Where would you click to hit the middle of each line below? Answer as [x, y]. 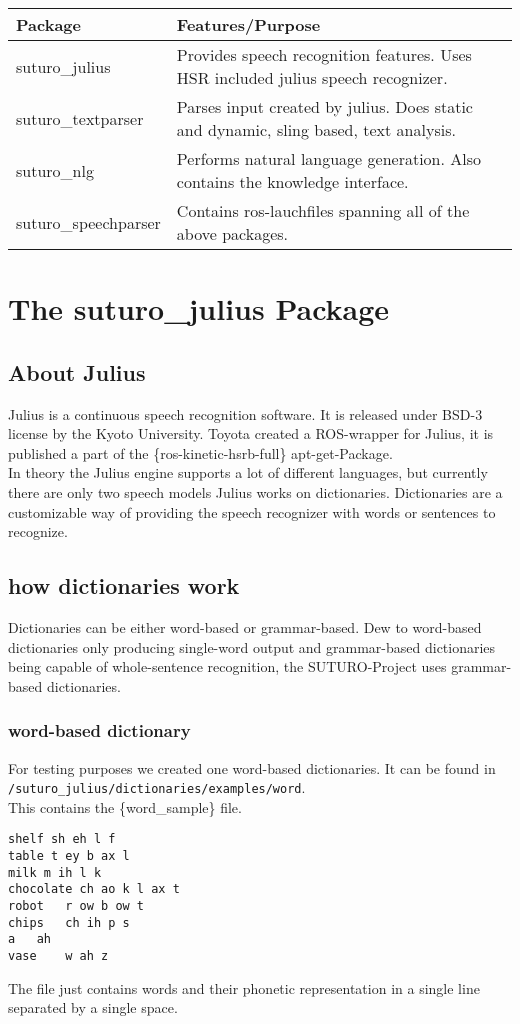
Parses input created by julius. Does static [324, 106]
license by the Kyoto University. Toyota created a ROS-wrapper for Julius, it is [251, 433]
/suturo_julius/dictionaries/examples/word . [157, 787]
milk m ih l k [55, 872]
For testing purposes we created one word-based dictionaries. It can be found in [252, 767]
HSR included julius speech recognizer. [312, 77]
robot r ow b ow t [76, 906]
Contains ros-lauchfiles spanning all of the [323, 210]
